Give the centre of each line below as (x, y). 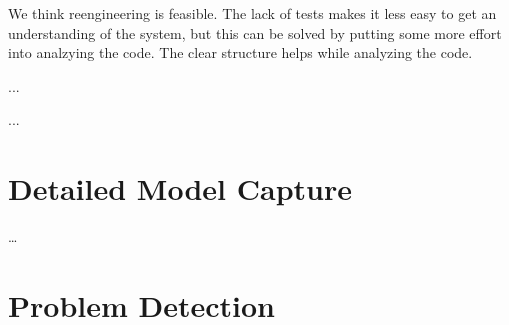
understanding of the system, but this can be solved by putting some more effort (255, 32)
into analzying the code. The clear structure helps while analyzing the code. (240, 52)
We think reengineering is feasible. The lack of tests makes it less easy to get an (252, 13)
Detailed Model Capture (180, 188)
